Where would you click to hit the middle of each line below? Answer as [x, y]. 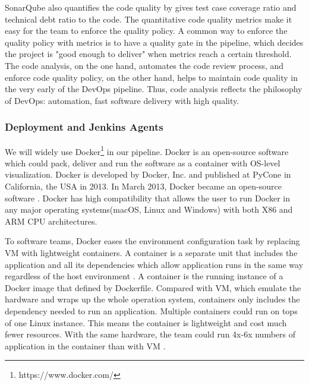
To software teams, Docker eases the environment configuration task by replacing [152, 241]
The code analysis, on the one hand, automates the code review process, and [144, 65]
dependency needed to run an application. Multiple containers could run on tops [151, 310]
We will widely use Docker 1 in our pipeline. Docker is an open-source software [147, 150]
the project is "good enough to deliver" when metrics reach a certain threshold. [148, 54]
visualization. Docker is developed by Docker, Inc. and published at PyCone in [148, 174]
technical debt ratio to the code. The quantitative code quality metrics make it [149, 19]
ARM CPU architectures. [51, 221]
